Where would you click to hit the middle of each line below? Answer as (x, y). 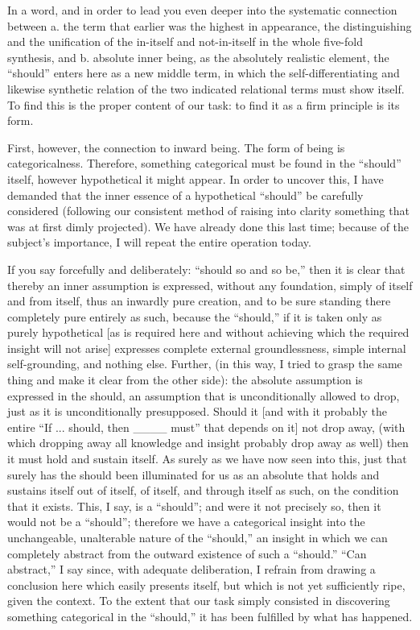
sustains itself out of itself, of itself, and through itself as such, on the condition (203, 490)
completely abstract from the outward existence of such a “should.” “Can (187, 553)
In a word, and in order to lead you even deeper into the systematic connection (202, 10)
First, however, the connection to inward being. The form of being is (176, 147)
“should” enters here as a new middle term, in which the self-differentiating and (204, 73)
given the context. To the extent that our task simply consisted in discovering (199, 601)
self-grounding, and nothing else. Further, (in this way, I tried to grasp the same (205, 364)
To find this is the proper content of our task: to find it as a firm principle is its (204, 104)
